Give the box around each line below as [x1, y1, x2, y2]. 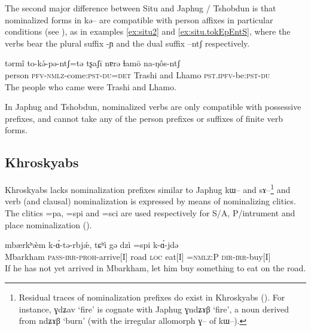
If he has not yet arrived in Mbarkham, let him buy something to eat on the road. [5, 262, 306, 274]
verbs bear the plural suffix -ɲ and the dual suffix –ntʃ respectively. [5, 36, 250, 49]
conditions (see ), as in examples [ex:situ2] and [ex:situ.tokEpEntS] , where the [5, 25, 291, 38]
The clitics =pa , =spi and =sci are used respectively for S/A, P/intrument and [5, 206, 295, 219]
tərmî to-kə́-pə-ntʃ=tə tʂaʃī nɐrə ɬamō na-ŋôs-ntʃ [5, 57, 181, 69]
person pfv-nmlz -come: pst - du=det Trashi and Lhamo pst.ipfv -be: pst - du [5, 68, 270, 81]
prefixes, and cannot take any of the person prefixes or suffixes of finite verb [5, 112, 283, 124]
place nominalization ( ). [5, 218, 92, 231]
